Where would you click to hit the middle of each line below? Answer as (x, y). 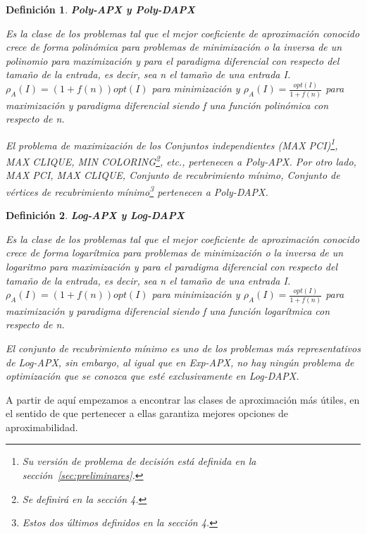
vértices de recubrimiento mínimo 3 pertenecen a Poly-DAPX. (137, 190)
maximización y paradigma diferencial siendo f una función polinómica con (167, 105)
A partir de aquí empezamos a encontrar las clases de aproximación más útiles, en (183, 399)
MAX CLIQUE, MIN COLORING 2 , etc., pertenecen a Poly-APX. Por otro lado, (181, 160)
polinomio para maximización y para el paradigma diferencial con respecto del (173, 60)
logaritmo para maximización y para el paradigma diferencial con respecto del (172, 266)
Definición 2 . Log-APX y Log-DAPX (95, 215)
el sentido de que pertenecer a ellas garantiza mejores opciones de (147, 413)
